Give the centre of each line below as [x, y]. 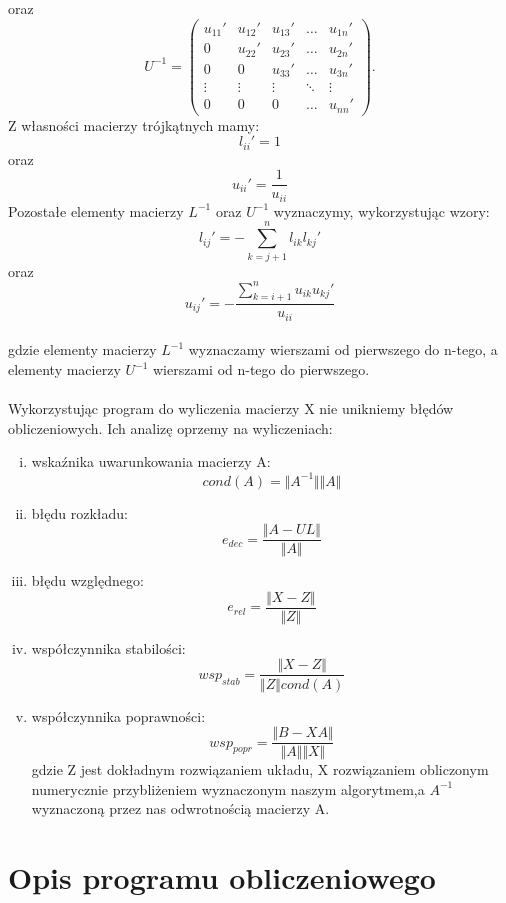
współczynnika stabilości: [108, 647]
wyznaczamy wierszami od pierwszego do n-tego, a [343, 349]
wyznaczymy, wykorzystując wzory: [381, 210]
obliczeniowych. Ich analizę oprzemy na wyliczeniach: [170, 427]
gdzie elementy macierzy [82, 349]
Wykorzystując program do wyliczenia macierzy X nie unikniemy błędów [231, 408]
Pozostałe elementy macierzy [96, 210]
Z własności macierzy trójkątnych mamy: [134, 124]
